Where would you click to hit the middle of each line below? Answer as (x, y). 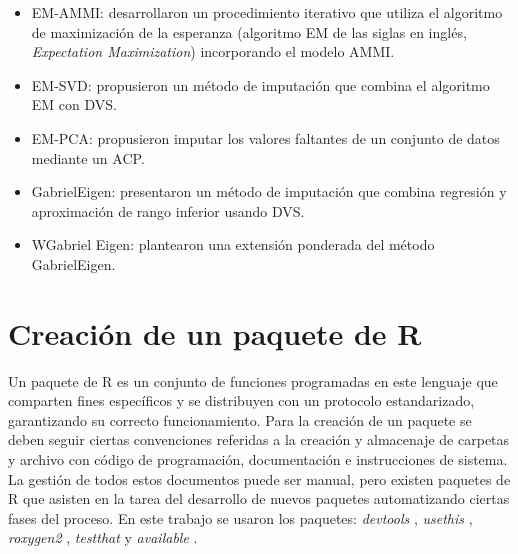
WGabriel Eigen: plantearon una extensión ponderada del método (233, 244)
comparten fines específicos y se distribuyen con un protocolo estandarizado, (241, 400)
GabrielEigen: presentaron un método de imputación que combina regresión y (269, 191)
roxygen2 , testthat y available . (103, 537)
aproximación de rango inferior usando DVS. (168, 210)
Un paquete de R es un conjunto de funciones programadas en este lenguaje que (253, 380)
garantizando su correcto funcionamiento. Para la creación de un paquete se (240, 419)
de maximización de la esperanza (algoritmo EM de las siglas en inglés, (249, 31)
